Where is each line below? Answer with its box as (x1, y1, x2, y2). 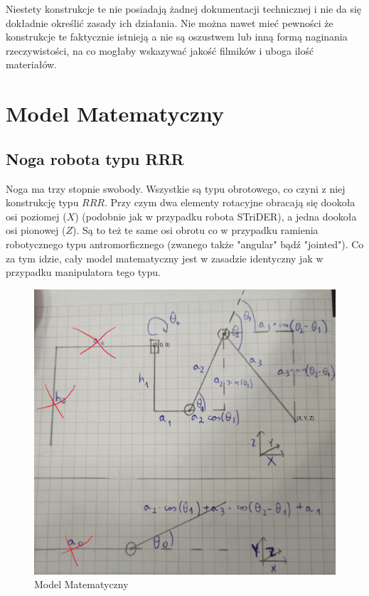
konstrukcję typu (6, 195, 79, 210)
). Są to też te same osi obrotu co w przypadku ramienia (73, 223, 319, 238)
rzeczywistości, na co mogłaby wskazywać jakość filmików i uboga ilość (6, 43, 314, 58)
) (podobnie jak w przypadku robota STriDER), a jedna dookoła (75, 208, 357, 223)
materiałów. (6, 57, 58, 72)
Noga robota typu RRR (6, 147, 184, 169)
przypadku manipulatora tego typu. (6, 265, 161, 280)
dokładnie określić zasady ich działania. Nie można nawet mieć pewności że (6, 15, 333, 30)
